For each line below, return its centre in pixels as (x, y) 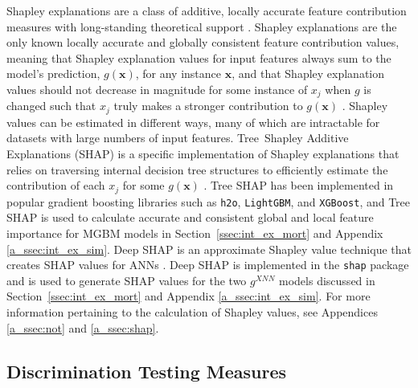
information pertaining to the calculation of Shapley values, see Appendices (192, 311)
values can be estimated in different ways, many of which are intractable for (193, 122)
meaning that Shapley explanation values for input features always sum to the (199, 57)
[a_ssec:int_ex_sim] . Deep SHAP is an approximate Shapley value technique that (209, 249)
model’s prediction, (53, 74)
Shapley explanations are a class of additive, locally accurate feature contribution (207, 10)
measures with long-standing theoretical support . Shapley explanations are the (202, 26)
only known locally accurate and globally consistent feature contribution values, (203, 42)
